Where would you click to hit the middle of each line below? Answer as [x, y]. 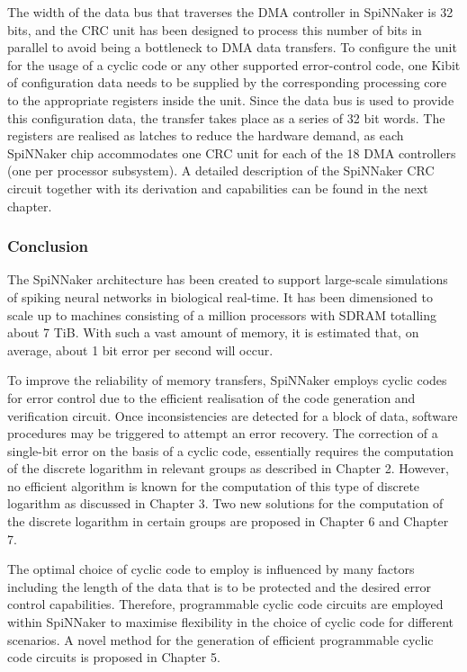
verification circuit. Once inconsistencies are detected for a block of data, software [233, 415]
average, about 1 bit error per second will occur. [140, 349]
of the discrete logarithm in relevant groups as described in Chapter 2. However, [228, 468]
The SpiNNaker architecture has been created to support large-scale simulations [228, 279]
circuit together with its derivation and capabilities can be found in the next [218, 188]
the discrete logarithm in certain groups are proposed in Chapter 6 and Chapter [228, 521]
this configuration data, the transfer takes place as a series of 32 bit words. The [226, 117]
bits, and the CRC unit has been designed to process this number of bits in [215, 29]
